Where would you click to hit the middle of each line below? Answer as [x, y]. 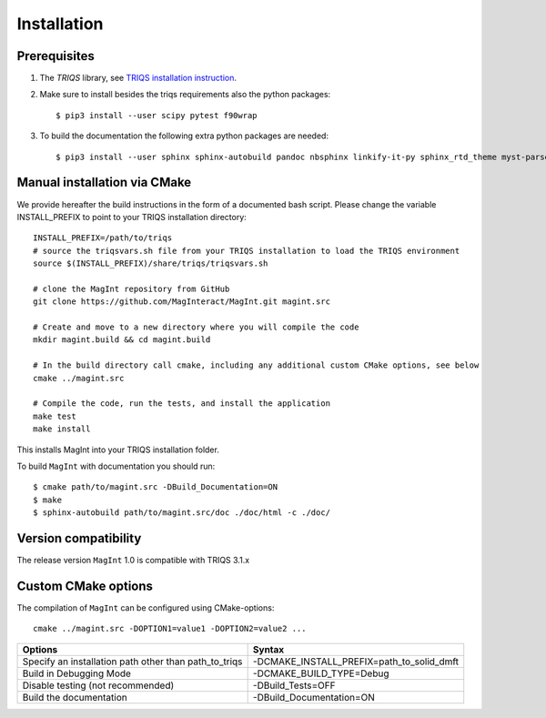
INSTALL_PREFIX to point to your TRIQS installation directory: [132, 217]
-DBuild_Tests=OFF [294, 685]
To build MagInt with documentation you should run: [116, 466]
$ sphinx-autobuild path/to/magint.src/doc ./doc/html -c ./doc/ [182, 513]
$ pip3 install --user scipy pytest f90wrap [157, 115]
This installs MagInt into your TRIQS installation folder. [118, 450]
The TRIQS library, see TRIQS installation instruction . [138, 78]
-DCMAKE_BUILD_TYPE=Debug [321, 673]
